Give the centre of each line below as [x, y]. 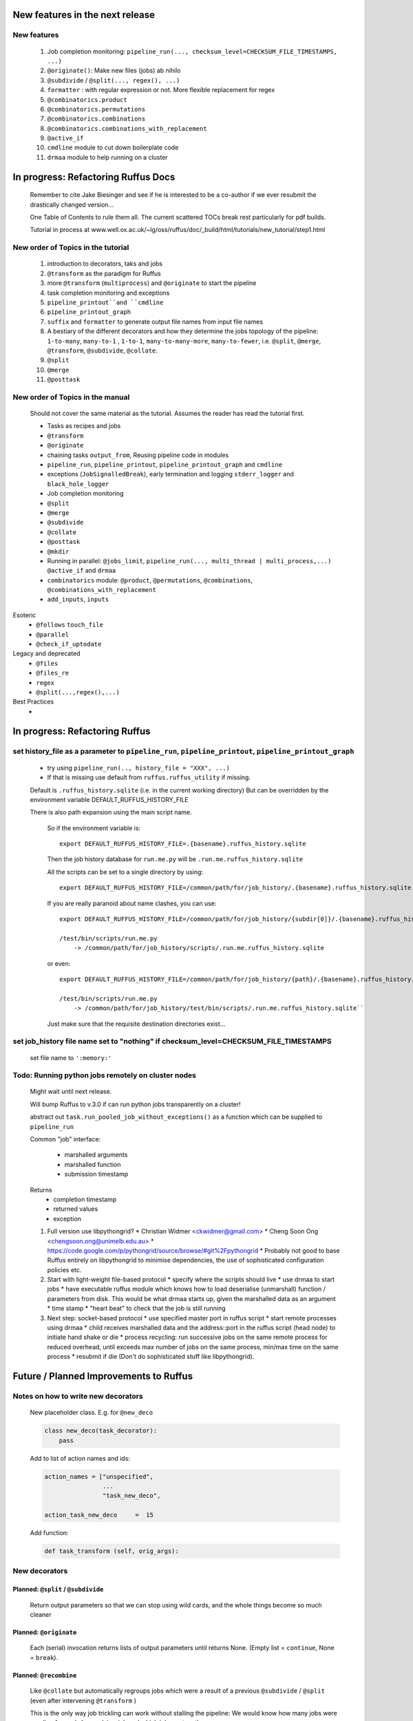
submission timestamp [96, 1174]
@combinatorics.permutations [96, 109]
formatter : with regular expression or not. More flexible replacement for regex [161, 90]
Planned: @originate [45, 1632]
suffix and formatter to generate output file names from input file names [155, 321]
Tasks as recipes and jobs [84, 426]
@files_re [52, 673]
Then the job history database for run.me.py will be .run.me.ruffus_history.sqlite [175, 859]
